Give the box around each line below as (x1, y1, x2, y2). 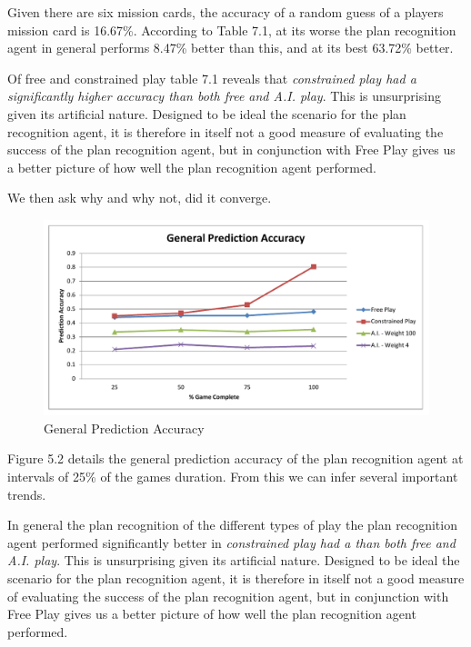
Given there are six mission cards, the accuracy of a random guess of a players (7, 3, 444, 21)
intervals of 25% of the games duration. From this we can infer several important (7, 467, 458, 486)
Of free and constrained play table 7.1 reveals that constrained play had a (7, 68, 416, 87)
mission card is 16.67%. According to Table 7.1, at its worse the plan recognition (7, 20, 456, 39)
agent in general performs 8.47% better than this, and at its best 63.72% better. (7, 38, 454, 57)
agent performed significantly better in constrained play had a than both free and (7, 533, 456, 552)
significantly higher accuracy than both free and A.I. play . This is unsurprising (7, 86, 441, 105)
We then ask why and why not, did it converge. (7, 188, 272, 207)
